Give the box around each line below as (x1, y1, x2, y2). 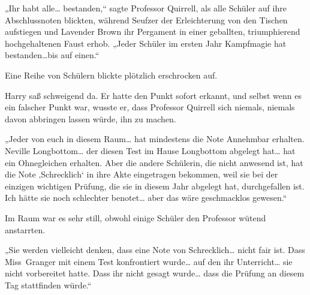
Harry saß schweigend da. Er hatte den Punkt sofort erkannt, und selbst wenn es (5, 89, 302, 101)
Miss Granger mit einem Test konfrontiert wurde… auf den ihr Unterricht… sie (5, 255, 293, 267)
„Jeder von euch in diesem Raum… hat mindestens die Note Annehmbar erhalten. (5, 133, 305, 145)
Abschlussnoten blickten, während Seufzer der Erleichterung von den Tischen (5, 13, 288, 26)
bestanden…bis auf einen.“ (5, 49, 100, 61)
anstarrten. (5, 223, 46, 236)
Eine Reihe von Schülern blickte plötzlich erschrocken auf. (5, 68, 218, 81)
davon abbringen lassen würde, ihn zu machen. (5, 112, 176, 125)
